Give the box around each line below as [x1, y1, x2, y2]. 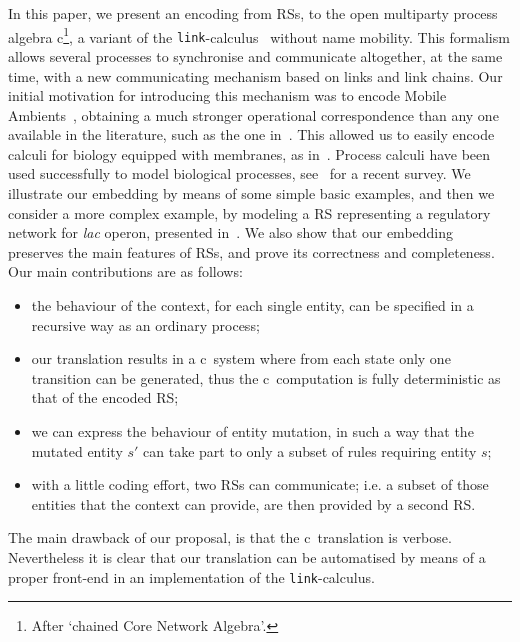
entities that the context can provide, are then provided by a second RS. [31, 493, 476, 514]
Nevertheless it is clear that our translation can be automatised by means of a [8, 546, 486, 567]
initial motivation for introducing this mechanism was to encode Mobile [8, 85, 447, 106]
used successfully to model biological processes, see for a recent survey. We [8, 163, 471, 184]
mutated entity [31, 440, 123, 461]
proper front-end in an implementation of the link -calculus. [8, 566, 375, 587]
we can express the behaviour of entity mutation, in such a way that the [31, 421, 474, 441]
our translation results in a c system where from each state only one [31, 348, 451, 369]
